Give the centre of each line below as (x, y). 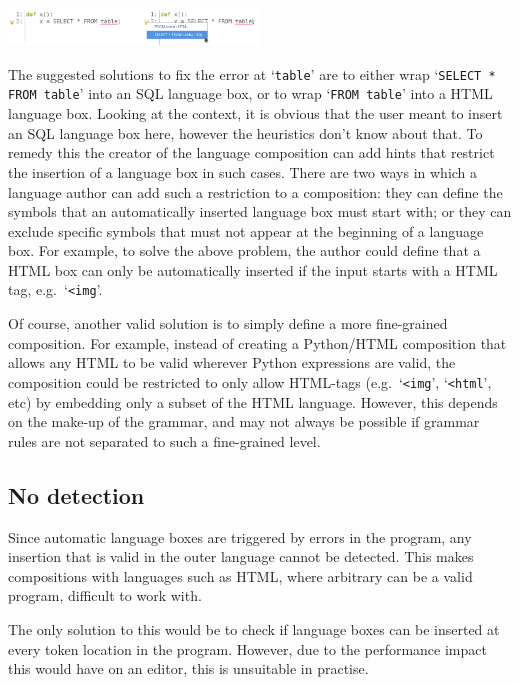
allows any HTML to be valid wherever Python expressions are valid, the (232, 362)
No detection (76, 494)
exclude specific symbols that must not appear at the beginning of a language (246, 230)
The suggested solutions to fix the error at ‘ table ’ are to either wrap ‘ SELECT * (252, 73)
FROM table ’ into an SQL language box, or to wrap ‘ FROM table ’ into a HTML (250, 93)
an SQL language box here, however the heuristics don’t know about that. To (245, 132)
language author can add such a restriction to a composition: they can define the (255, 191)
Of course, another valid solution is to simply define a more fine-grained (228, 323)
